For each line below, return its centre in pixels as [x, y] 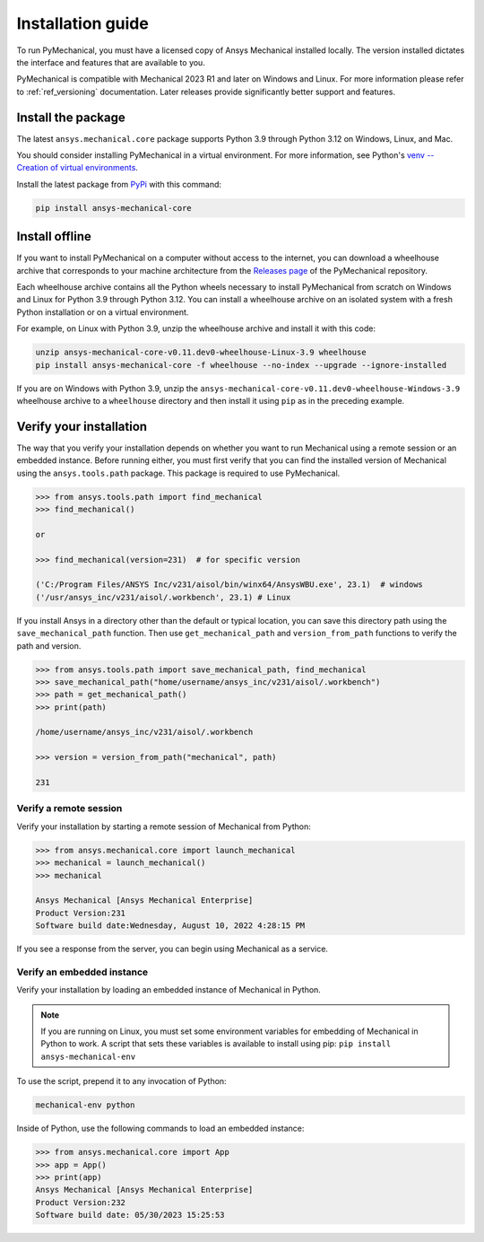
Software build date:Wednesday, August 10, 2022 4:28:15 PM [170, 926]
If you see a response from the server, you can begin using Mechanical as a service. [173, 949]
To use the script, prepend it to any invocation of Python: [122, 1081]
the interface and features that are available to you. [111, 62]
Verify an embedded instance [82, 972]
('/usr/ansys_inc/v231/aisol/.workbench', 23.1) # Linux [163, 597]
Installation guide [83, 23]
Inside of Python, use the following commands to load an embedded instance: [160, 1128]
